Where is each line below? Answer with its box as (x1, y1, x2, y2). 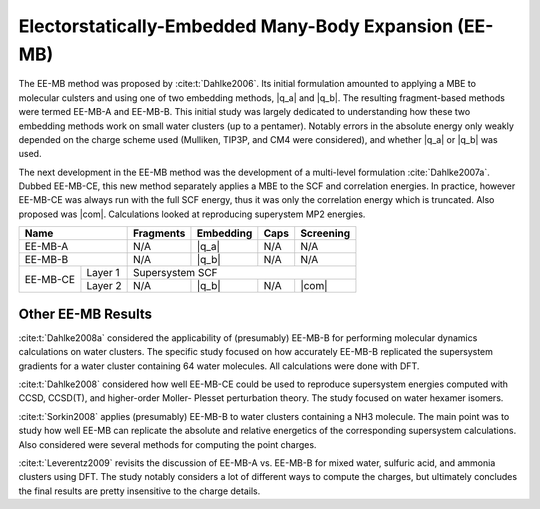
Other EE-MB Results (18, 305, 152, 322)
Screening (300, 226, 351, 240)
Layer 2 (86, 279, 122, 293)
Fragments (132, 226, 186, 240)
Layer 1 (86, 266, 120, 280)
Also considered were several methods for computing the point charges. (18, 438, 317, 450)
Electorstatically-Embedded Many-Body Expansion (18, 15, 454, 37)
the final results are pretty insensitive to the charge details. (18, 485, 261, 497)
